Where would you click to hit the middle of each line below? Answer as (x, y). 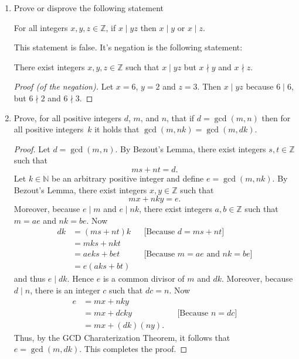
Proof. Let (32, 148)
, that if (181, 117)
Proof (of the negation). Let (64, 86)
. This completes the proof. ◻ (133, 349)
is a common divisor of (144, 278)
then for (276, 117)
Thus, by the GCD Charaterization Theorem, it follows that (122, 337)
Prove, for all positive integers (68, 117)
